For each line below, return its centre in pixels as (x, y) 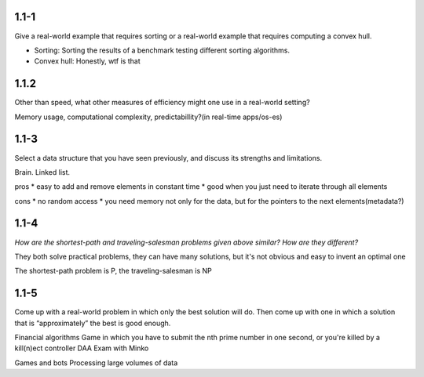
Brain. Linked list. (42, 172)
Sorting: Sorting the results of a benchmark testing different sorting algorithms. (162, 50)
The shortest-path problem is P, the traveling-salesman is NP (113, 271)
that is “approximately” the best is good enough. (93, 323)
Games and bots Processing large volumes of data (96, 362)
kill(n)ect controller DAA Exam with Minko (82, 348)
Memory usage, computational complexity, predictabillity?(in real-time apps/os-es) (148, 117)
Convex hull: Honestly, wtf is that (87, 61)
